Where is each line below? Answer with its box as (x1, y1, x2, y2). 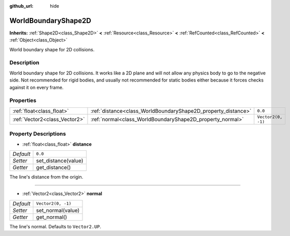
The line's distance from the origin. (9, 173, 84, 180)
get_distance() (36, 164, 71, 171)
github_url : (9, 3, 33, 9)
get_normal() (36, 213, 68, 221)
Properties (9, 97, 37, 104)
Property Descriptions (9, 130, 66, 137)
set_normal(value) (36, 207, 80, 214)
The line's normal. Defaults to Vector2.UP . (9, 223, 101, 229)
